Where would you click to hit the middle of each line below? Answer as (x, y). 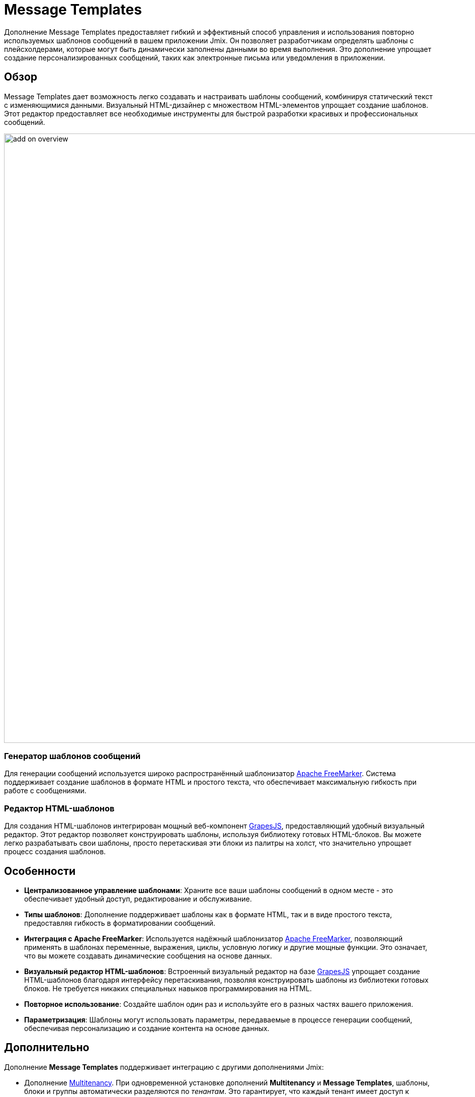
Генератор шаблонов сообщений (72, 756)
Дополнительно (47, 1048)
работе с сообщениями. (45, 791)
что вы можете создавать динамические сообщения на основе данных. (148, 955)
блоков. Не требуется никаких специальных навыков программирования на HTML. (168, 988)
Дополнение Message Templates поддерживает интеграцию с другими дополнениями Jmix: (164, 1067)
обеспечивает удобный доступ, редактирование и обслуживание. (138, 899)
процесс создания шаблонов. (55, 852)
